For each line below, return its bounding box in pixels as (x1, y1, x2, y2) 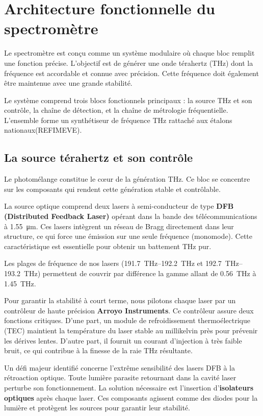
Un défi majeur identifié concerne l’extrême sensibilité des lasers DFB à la (4, 362, 235, 373)
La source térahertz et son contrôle (4, 150, 193, 165)
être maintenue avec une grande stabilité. (4, 78, 133, 88)
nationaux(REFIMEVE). (4, 125, 82, 135)
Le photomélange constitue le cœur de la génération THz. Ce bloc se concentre (4, 174, 250, 184)
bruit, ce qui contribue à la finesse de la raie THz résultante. (4, 345, 193, 356)
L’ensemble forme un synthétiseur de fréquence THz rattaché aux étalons (4, 114, 232, 125)
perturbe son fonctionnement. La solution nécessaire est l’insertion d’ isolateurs (4, 382, 254, 393)
